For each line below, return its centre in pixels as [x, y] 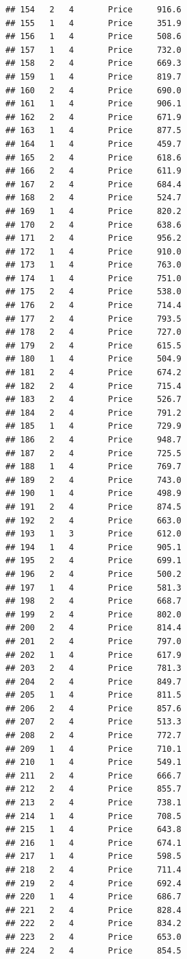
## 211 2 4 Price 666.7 [93, 776]
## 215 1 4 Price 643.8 [93, 830]
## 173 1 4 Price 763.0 [93, 265]
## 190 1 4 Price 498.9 [93, 494]
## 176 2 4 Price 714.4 [93, 306]
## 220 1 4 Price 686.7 [93, 897]
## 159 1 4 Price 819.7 [93, 76]
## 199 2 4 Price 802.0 [93, 614]
